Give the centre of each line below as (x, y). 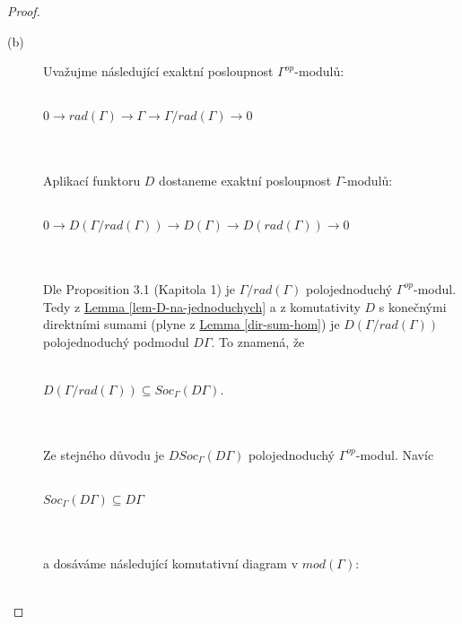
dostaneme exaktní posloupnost (245, 180)
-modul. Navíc (395, 454)
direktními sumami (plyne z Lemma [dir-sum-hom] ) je (192, 324)
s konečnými (413, 306)
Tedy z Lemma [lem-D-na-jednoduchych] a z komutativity (202, 306)
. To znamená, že (258, 341)
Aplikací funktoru (92, 180)
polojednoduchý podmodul (116, 341)
